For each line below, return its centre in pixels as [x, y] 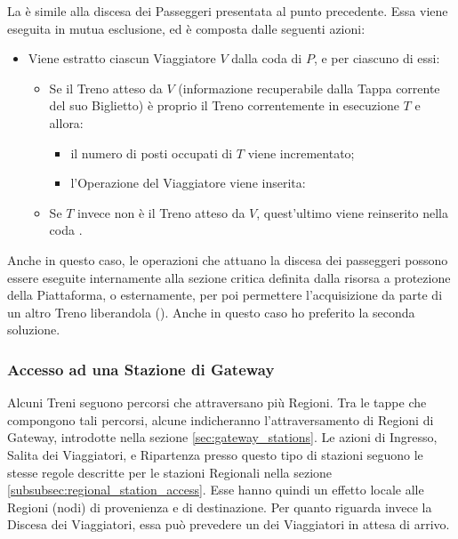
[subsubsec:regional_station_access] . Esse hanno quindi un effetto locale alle [216, 490]
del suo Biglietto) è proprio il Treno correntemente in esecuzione [224, 105]
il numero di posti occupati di [152, 153]
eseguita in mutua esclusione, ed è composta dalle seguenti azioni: [186, 28]
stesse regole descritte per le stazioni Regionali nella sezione [170, 472]
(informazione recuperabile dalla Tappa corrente [309, 88]
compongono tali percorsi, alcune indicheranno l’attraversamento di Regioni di [221, 419]
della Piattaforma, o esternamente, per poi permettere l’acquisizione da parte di [225, 295]
